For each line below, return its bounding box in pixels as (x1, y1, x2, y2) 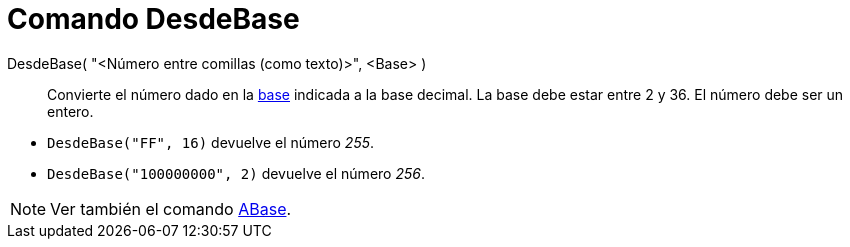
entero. (47, 102, 94, 120)
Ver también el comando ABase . (50, 198, 292, 219)
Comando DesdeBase (7, 2, 300, 36)
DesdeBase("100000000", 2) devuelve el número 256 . (47, 164, 425, 182)
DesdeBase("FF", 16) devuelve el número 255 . (47, 133, 375, 151)
